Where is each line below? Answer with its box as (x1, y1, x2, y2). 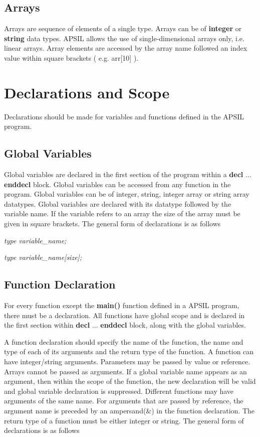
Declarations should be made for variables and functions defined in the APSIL (4, 111, 244, 121)
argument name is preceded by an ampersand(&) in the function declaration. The (4, 405, 255, 415)
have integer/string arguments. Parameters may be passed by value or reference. (4, 356, 250, 367)
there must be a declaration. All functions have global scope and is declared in (4, 310, 245, 320)
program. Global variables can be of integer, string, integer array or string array (4, 189, 249, 199)
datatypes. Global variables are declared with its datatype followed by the (4, 198, 231, 209)
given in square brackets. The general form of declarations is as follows (4, 218, 221, 229)
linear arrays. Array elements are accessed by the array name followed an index (4, 43, 247, 53)
